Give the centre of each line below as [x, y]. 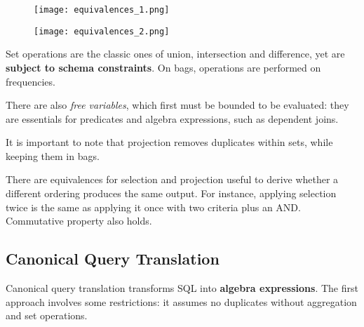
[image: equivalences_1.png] [102, 10]
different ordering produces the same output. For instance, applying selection [171, 193]
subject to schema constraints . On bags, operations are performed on [163, 67]
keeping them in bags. [53, 155]
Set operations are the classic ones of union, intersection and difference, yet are [175, 54]
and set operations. [47, 315]
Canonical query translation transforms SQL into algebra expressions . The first [182, 288]
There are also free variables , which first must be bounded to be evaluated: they [177, 105]
